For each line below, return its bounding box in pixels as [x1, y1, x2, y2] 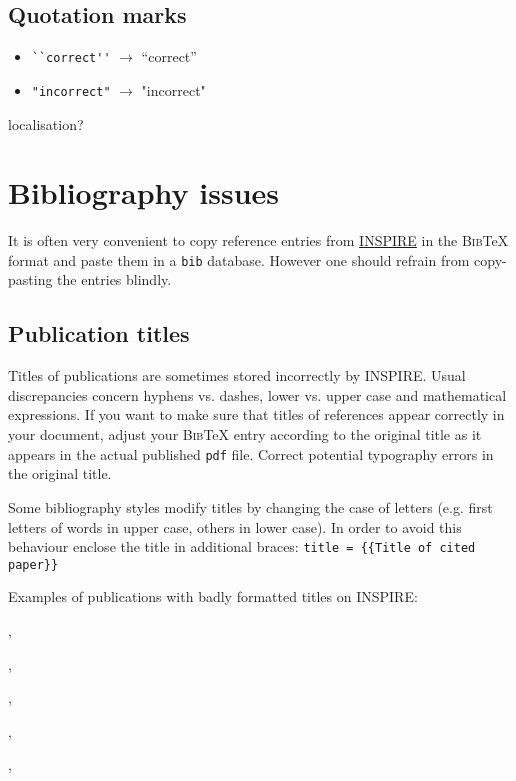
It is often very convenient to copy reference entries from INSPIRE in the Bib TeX [8, 230, 509, 251]
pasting [8, 269, 53, 290]
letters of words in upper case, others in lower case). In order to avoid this [8, 516, 462, 537]
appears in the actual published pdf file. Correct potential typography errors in [8, 443, 494, 464]
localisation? [8, 113, 84, 134]
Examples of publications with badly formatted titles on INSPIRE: [8, 586, 418, 607]
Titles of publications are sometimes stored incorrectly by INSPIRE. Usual [8, 365, 466, 386]
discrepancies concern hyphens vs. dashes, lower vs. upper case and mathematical [8, 384, 507, 405]
